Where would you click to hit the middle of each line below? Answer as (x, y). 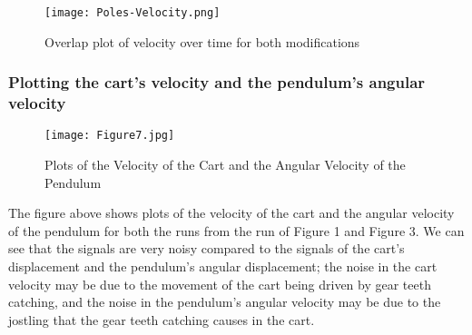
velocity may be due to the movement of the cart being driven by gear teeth (220, 284)
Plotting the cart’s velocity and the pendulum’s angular (217, 82)
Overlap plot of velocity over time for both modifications (202, 41)
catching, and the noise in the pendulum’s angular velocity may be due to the (225, 302)
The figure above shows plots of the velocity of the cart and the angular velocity (231, 213)
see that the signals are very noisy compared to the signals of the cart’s (206, 248)
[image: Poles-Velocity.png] (133, 13)
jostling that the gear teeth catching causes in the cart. (162, 319)
